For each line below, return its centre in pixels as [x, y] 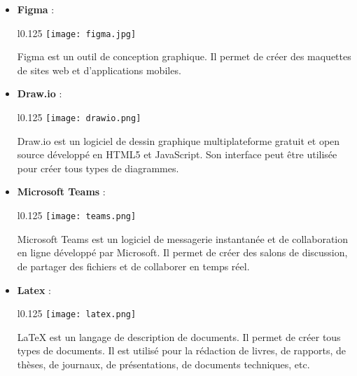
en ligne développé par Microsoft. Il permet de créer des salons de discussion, [182, 252]
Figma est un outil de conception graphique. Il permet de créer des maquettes [184, 56]
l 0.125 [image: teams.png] [77, 215]
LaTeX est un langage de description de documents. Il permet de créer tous [179, 336]
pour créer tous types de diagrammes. [98, 168]
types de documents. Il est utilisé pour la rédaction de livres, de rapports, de [182, 350]
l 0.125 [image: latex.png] [77, 313]
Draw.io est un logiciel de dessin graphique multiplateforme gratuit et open [178, 140]
